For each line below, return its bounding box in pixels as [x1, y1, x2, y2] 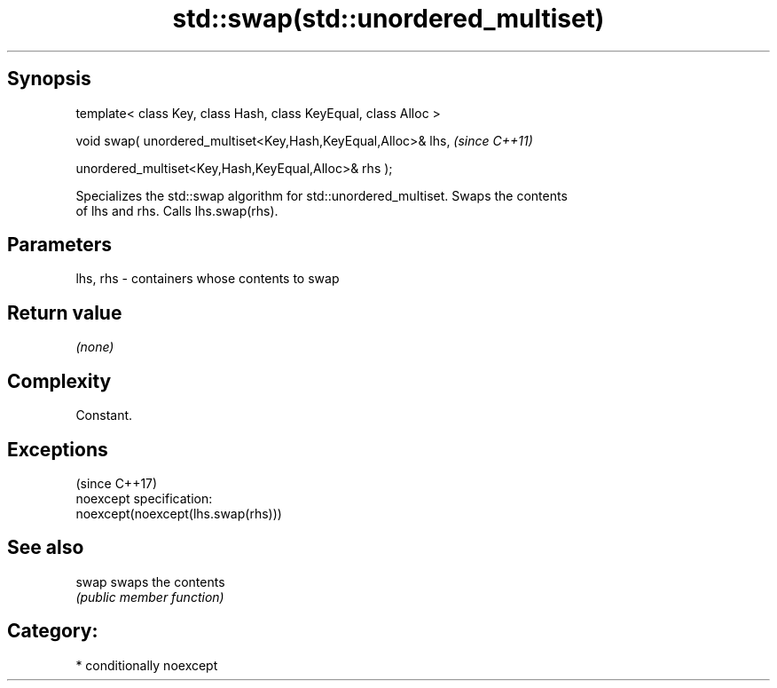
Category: [7, 620, 98, 643]
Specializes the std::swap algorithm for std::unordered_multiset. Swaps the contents [75, 187, 568, 203]
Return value [7, 301, 122, 324]
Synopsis [7, 67, 91, 91]
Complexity [7, 369, 112, 392]
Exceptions [7, 438, 108, 461]
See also [7, 536, 84, 559]
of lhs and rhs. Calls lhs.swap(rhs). [75, 202, 279, 218]
